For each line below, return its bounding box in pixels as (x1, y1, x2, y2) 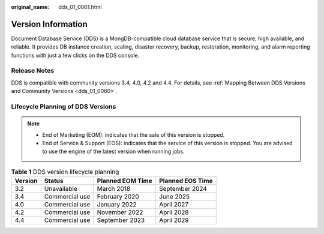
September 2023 (97, 216, 145, 224)
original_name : (11, 4, 50, 10)
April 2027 (159, 200, 189, 209)
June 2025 (159, 193, 190, 201)
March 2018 (97, 185, 131, 193)
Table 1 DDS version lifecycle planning (11, 167, 119, 176)
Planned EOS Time (159, 177, 213, 185)
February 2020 (97, 193, 139, 201)
